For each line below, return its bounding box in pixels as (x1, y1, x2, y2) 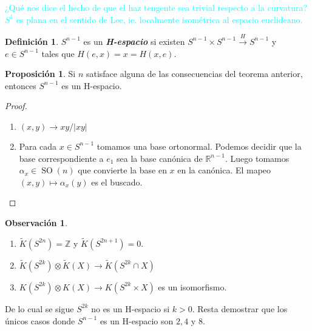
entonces (5, 79, 36, 92)
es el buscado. (91, 175, 143, 188)
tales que (41, 47, 75, 59)
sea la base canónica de (117, 152, 203, 164)
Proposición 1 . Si (5, 67, 76, 80)
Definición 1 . (5, 35, 59, 47)
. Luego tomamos (225, 152, 290, 164)
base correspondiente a (19, 152, 104, 164)
